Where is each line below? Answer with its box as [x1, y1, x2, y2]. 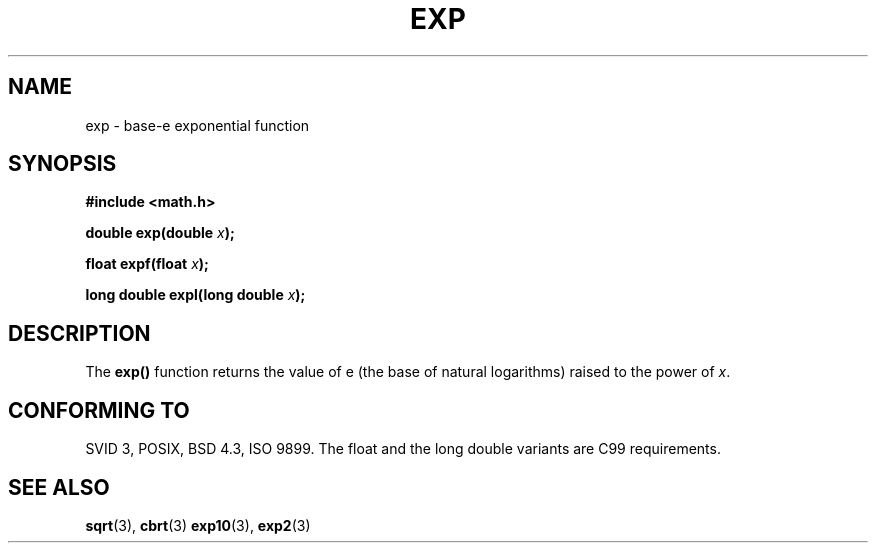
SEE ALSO [8, 474, 110, 500]
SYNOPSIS [8, 151, 117, 177]
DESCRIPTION [8, 320, 151, 346]
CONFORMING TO [8, 397, 190, 423]
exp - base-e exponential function [85, 116, 310, 134]
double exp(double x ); [85, 224, 235, 242]
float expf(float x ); [85, 255, 209, 273]
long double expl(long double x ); [85, 286, 306, 304]
